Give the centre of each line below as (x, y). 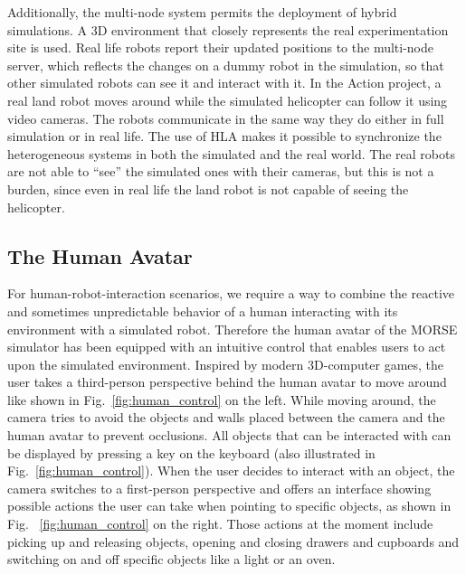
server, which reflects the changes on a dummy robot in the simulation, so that (226, 65)
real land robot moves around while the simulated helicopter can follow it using (228, 100)
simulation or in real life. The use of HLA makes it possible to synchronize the (224, 136)
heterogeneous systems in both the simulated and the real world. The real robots (231, 153)
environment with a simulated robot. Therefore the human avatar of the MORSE (233, 329)
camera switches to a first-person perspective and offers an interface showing (219, 488)
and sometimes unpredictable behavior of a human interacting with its (203, 311)
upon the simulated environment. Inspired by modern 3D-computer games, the (226, 364)
